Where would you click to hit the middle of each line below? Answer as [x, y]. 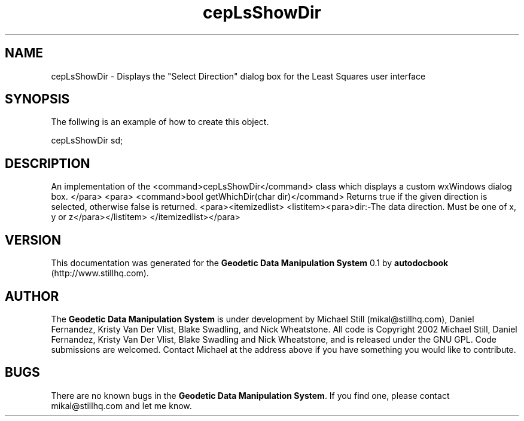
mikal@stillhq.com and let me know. [121, 405]
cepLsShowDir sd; [87, 141]
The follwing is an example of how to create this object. [160, 122]
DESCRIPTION [48, 163]
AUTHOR [32, 296]
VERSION [33, 240]
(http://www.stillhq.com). [100, 273]
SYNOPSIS [37, 99]
